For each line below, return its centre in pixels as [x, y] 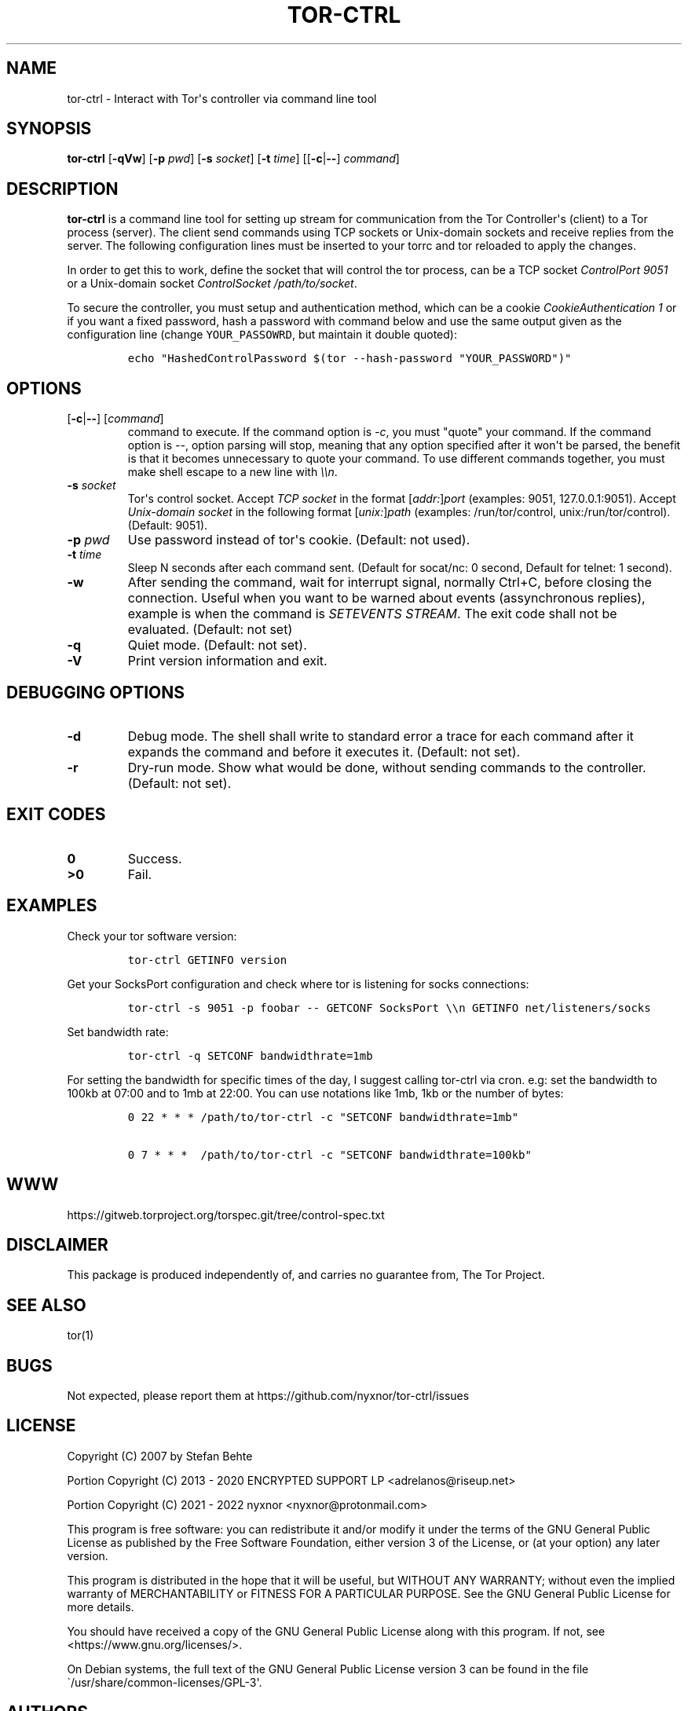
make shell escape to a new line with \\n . [232, 472]
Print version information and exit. [227, 661]
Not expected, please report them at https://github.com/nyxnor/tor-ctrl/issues [268, 1396]
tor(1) [81, 1335]
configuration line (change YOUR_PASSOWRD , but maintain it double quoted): [262, 335]
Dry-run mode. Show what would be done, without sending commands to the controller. [387, 767]
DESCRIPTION [62, 189]
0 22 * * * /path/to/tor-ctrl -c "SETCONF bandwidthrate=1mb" [323, 1117]
